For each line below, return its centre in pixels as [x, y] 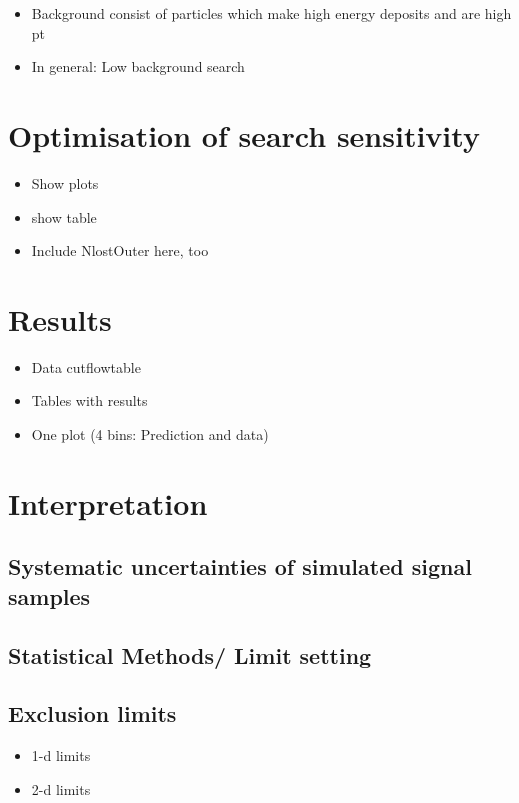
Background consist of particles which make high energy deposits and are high [271, 13]
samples [49, 595]
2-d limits [61, 788]
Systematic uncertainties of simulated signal [240, 566]
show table [64, 216]
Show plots [65, 182]
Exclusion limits [92, 713]
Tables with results [89, 400]
